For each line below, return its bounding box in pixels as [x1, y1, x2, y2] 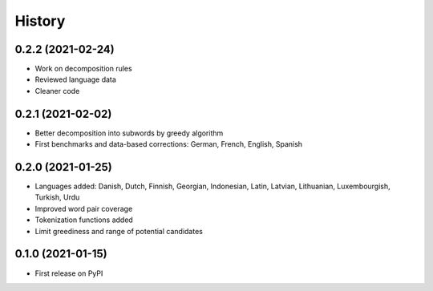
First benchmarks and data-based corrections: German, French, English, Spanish [34, 139, 303, 149]
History [14, 12, 66, 30]
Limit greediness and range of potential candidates [34, 226, 204, 236]
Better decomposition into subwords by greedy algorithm [34, 128, 224, 138]
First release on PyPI [34, 269, 103, 278]
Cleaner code [34, 86, 80, 95]
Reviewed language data [34, 75, 116, 84]
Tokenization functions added [34, 215, 134, 224]
